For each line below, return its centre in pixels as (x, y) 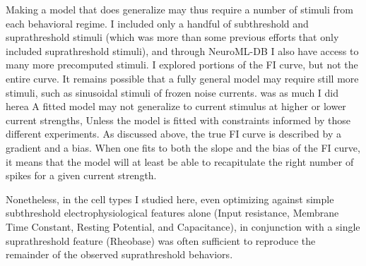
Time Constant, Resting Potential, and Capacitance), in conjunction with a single (183, 226)
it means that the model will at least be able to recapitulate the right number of (180, 161)
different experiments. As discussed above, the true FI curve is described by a (173, 134)
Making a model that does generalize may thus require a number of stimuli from (179, 9)
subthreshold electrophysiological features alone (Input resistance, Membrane (172, 213)
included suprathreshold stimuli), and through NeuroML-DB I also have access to (182, 50)
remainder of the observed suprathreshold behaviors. (119, 254)
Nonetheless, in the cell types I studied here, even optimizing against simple (170, 199)
